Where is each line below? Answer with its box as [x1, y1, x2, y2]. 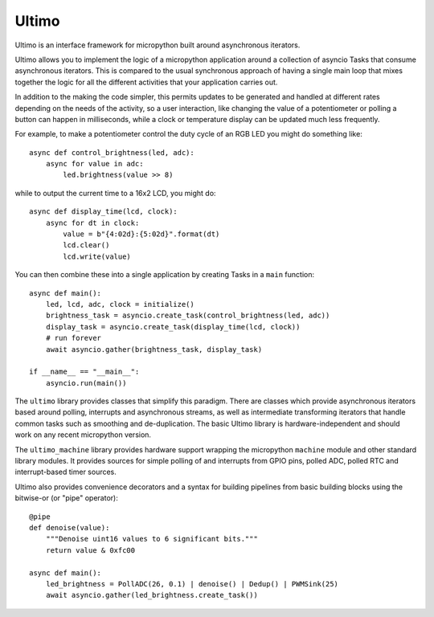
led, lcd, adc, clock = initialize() [45, 300, 194, 308]
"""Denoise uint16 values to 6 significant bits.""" [45, 534, 259, 544]
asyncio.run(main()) [45, 378, 127, 387]
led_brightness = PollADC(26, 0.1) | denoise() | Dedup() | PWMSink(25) [45, 579, 339, 588]
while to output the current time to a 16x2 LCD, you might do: [14, 188, 216, 198]
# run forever [45, 333, 102, 343]
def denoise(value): [29, 523, 110, 532]
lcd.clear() [63, 241, 110, 250]
